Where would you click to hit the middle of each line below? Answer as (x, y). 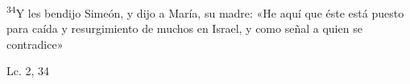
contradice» (35, 44)
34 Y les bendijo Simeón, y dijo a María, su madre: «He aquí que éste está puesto (205, 12)
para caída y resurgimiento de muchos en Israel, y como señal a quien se (184, 28)
